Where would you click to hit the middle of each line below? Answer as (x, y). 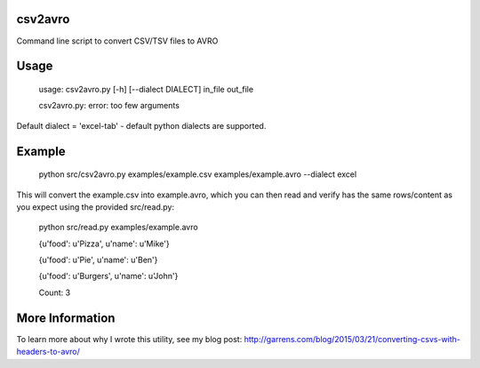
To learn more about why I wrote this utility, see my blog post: (129, 339)
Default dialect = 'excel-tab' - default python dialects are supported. (141, 125)
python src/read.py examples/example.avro (119, 228)
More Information (66, 318)
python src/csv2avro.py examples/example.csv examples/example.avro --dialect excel (198, 174)
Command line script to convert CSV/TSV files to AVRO (117, 41)
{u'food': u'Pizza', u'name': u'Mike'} (104, 244)
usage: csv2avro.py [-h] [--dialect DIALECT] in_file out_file (146, 89)
